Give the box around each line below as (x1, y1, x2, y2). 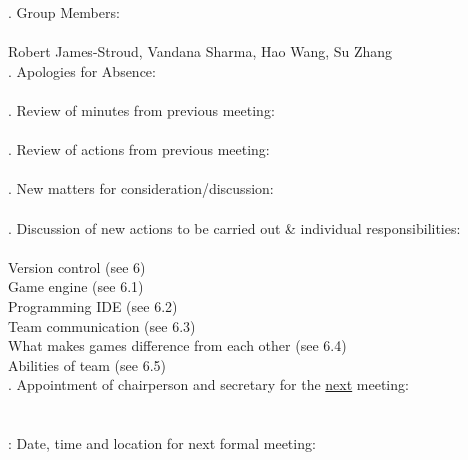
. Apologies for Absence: (8, 60, 156, 81)
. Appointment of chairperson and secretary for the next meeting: (8, 374, 409, 395)
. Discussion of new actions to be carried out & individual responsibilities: (8, 217, 461, 238)
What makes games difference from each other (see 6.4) (8, 335, 347, 356)
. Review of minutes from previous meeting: (8, 99, 275, 120)
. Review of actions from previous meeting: (8, 139, 270, 160)
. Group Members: (8, 2, 120, 22)
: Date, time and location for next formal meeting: (8, 433, 316, 454)
